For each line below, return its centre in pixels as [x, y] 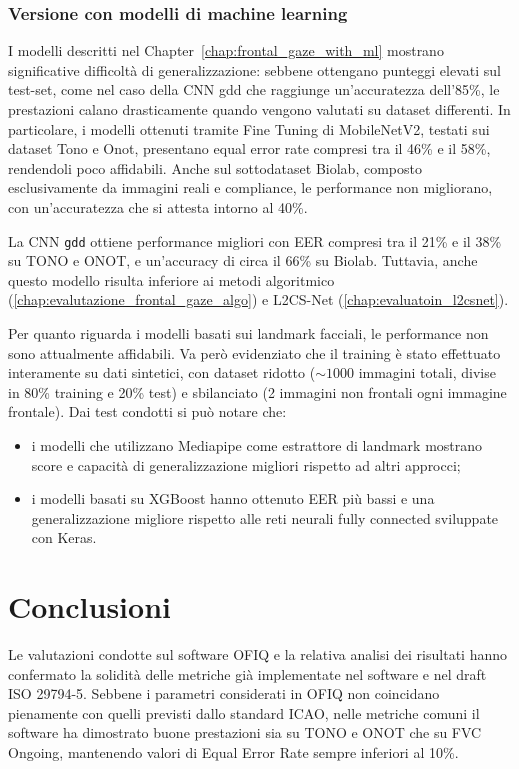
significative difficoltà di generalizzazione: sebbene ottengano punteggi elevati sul [254, 69]
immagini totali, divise [427, 372]
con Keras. [64, 537]
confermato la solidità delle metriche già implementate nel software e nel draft [247, 673]
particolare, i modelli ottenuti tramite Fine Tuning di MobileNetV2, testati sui [249, 128]
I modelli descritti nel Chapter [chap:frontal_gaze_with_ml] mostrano [226, 50]
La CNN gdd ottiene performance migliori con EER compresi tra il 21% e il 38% [255, 240]
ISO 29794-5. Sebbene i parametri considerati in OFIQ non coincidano [224, 693]
